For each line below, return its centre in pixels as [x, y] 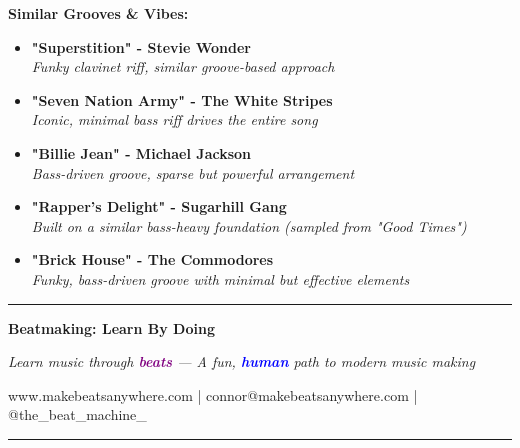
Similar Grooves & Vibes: [98, 13]
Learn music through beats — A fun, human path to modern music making [242, 361]
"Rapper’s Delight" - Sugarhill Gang [159, 206]
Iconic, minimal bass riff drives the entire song [174, 119]
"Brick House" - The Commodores [152, 259]
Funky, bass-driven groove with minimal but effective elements [220, 278]
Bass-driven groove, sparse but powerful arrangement [193, 172]
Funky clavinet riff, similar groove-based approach [183, 66]
